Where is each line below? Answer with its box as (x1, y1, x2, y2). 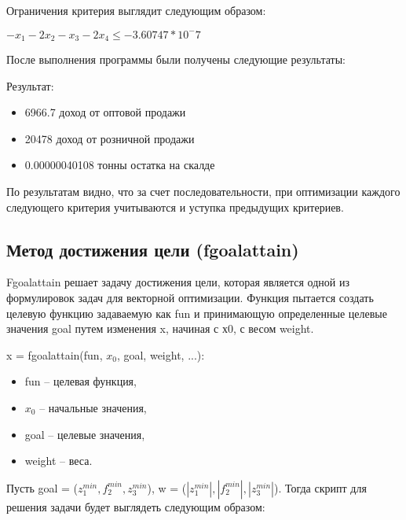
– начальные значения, (39, 399, 147, 415)
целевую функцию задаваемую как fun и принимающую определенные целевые (6, 304, 387, 321)
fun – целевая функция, (24, 373, 137, 389)
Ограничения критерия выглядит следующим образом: (6, 2, 266, 18)
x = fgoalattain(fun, (6, 346, 103, 363)
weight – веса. (24, 452, 93, 469)
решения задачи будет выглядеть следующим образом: (6, 498, 265, 514)
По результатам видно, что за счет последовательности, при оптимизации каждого (6, 183, 401, 200)
